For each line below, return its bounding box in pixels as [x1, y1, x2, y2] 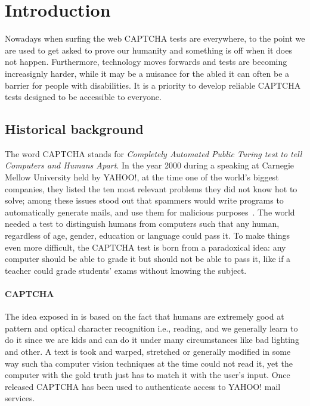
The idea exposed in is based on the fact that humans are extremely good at [5, 310, 284, 323]
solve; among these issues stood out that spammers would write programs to [5, 194, 284, 207]
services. [5, 392, 35, 404]
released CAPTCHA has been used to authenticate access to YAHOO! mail [5, 380, 281, 392]
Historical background [5, 120, 144, 138]
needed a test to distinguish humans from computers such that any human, [5, 217, 280, 230]
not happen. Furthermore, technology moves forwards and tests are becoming [5, 55, 287, 68]
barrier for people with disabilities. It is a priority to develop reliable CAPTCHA [5, 79, 301, 91]
